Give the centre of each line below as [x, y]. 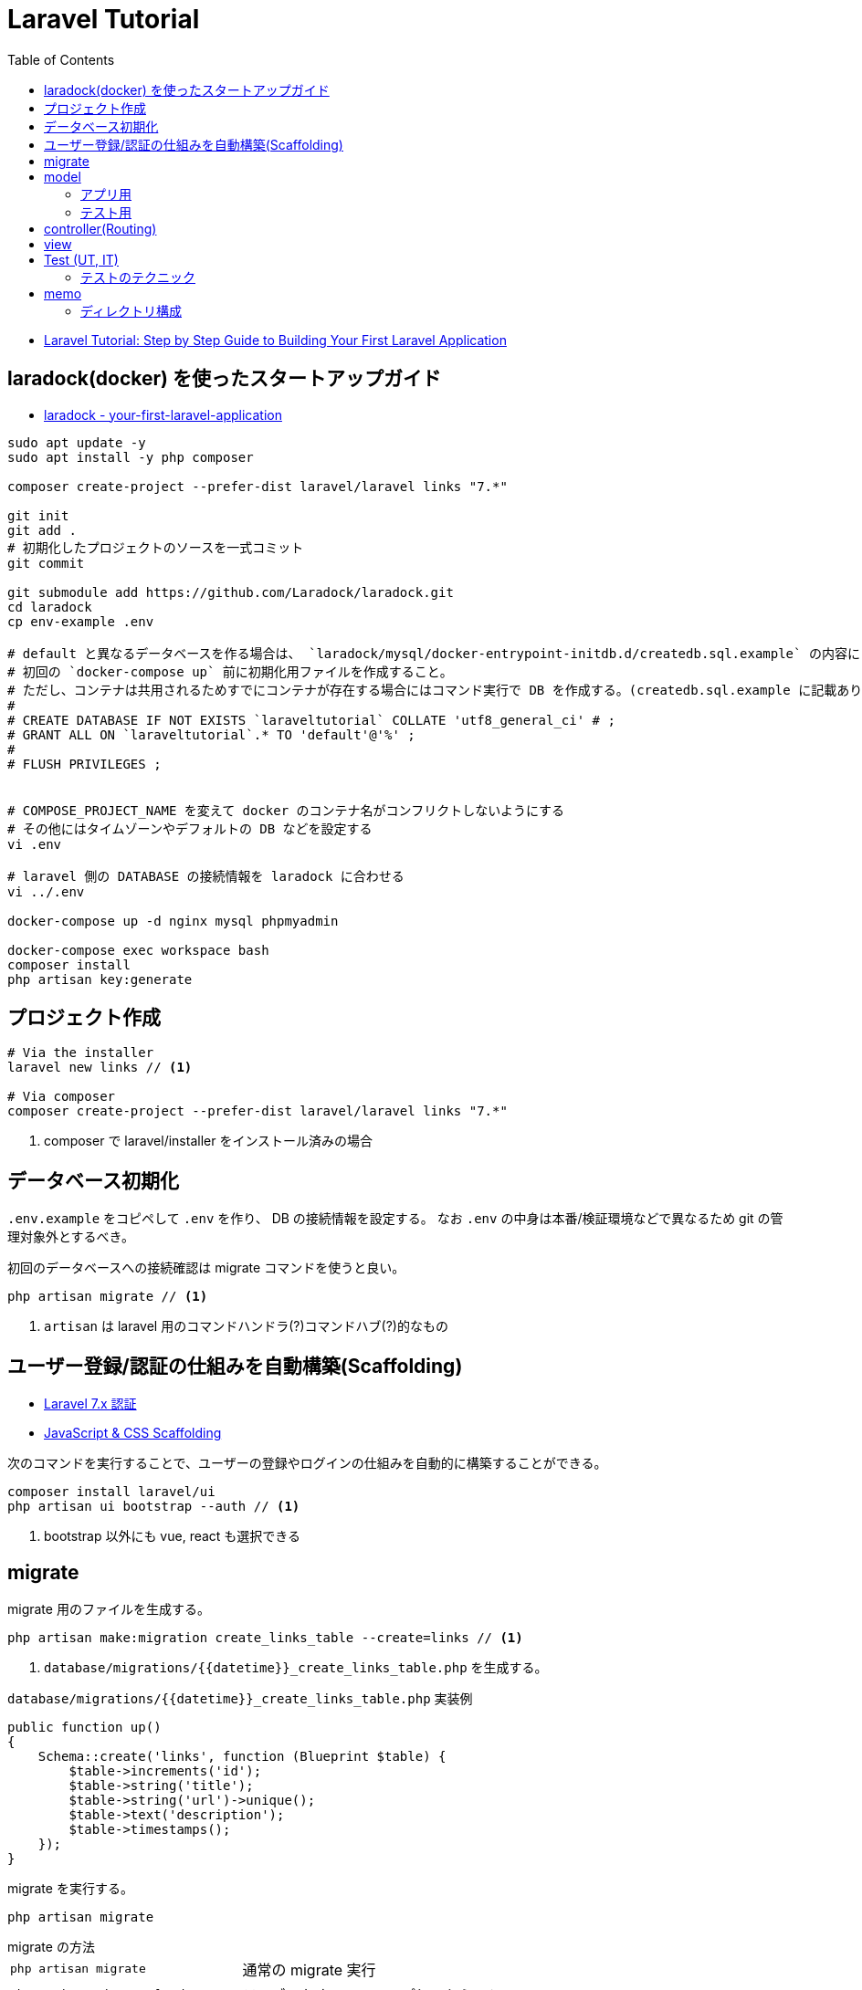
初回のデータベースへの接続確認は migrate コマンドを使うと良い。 [206, 1268]
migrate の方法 [51, 1946]
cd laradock [50, 607]
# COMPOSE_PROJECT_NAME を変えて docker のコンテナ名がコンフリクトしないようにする [286, 810]
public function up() [84, 1727]
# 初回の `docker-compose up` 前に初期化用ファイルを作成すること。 [230, 671]
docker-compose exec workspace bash [138, 950]
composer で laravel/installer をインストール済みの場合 [209, 1141]
